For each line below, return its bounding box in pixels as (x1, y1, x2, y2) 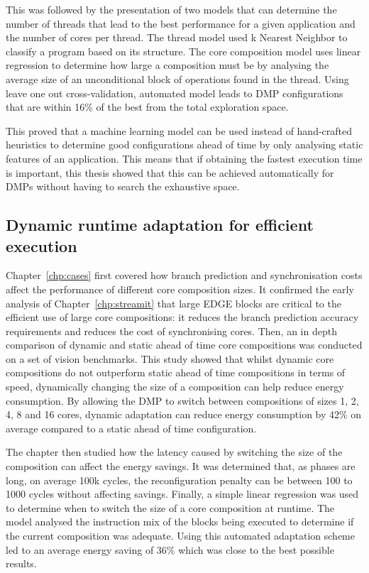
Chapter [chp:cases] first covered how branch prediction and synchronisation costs (6, 268, 363, 283)
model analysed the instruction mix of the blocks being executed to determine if (6, 514, 354, 529)
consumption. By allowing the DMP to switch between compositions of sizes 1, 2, (6, 393, 359, 408)
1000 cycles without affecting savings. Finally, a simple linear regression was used (6, 486, 359, 501)
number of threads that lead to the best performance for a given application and (6, 16, 356, 31)
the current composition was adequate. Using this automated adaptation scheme (6, 528, 355, 542)
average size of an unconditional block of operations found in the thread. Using (6, 71, 349, 86)
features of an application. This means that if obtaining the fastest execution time (6, 151, 363, 165)
